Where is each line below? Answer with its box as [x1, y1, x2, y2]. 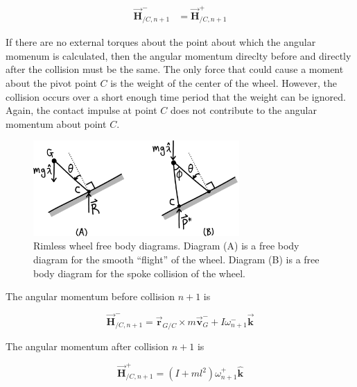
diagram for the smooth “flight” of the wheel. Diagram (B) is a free [33, 252, 320, 266]
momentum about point [6, 116, 107, 131]
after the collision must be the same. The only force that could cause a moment [6, 62, 344, 76]
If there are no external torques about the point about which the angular [6, 35, 316, 49]
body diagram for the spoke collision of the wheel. [33, 265, 245, 280]
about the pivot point [6, 75, 97, 90]
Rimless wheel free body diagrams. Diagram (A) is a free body [33, 238, 299, 253]
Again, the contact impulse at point [6, 103, 157, 117]
